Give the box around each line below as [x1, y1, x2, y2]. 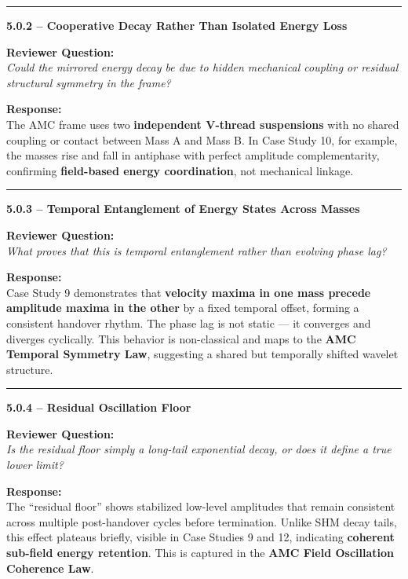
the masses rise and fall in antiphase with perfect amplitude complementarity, [6, 147, 380, 163]
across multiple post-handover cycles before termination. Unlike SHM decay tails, [6, 513, 397, 530]
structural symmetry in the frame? [6, 74, 171, 90]
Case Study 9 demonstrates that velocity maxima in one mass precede [6, 284, 371, 300]
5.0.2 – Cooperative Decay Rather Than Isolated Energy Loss [6, 17, 348, 33]
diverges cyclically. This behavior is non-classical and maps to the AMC [6, 330, 356, 346]
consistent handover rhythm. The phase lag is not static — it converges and [6, 314, 371, 331]
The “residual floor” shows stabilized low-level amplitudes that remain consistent [6, 498, 395, 515]
